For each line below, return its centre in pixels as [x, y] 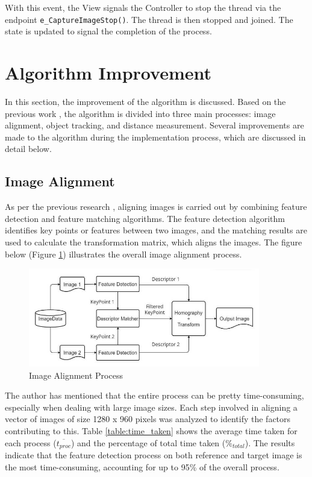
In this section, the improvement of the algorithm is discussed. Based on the [145, 101]
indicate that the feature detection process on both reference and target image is [154, 455]
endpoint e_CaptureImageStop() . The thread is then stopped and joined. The [149, 19]
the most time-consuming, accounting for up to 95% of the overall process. [142, 466]
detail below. [28, 149]
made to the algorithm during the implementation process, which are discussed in [155, 137]
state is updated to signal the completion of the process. [108, 31]
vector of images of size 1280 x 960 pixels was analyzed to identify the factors [148, 419]
